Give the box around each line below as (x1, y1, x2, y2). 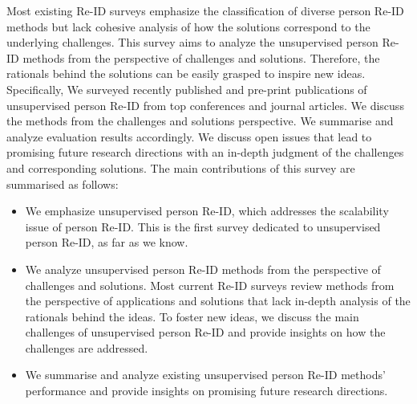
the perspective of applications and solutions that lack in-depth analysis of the (25, 292, 411, 309)
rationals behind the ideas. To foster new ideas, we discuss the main (25, 308, 359, 324)
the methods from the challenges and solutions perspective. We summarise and (6, 112, 394, 129)
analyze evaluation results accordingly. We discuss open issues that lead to (6, 128, 372, 145)
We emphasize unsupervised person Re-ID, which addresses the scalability (25, 202, 389, 219)
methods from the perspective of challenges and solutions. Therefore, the (22, 49, 380, 66)
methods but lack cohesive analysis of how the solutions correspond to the (6, 18, 370, 35)
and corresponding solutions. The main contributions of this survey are (6, 159, 355, 176)
